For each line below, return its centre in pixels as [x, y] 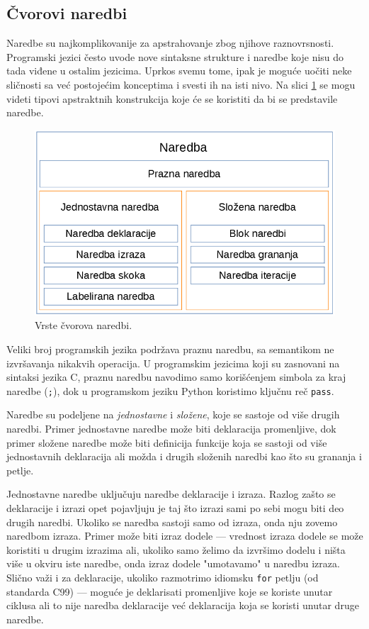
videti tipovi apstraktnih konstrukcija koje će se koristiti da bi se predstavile [172, 98]
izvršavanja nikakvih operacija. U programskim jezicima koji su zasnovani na [173, 363]
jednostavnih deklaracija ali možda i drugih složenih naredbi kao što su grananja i [184, 456]
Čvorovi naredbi [67, 13]
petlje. [20, 470]
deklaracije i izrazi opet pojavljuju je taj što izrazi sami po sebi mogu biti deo [175, 507]
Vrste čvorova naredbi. [84, 325]
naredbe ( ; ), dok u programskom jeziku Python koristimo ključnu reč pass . [170, 390]
